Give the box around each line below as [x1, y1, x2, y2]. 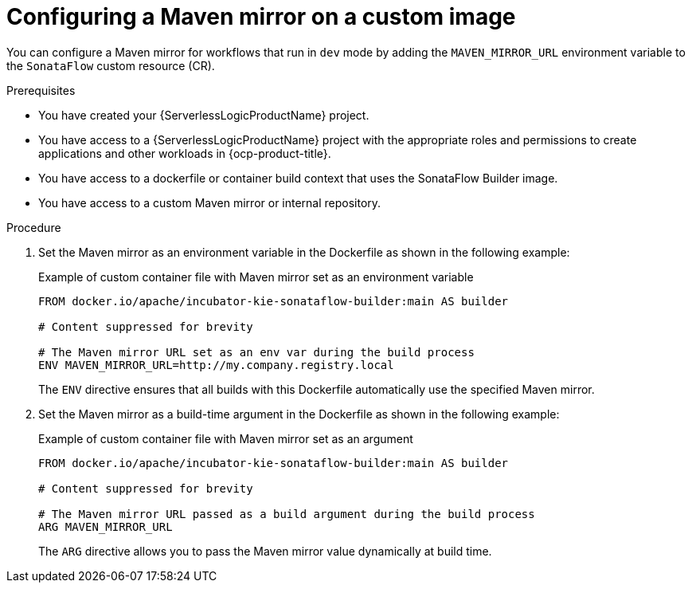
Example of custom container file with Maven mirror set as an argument [38, 431, 413, 446]
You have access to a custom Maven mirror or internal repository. [38, 195, 381, 210]
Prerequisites [6, 83, 76, 97]
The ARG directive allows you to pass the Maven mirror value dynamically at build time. [38, 544, 492, 558]
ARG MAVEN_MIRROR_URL [38, 520, 173, 533]
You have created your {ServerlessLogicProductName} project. [38, 108, 369, 122]
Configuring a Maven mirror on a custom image [6, 3, 516, 30]
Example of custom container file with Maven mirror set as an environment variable [38, 269, 474, 284]
